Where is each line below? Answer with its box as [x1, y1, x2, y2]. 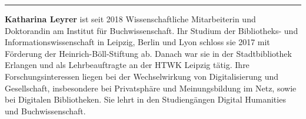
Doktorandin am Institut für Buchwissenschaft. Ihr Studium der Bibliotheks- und [5, 24, 298, 36]
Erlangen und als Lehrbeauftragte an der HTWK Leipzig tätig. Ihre [5, 59, 250, 71]
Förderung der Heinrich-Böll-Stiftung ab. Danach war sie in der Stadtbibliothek [5, 47, 292, 59]
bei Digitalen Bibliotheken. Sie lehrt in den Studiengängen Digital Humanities [5, 93, 286, 106]
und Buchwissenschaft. [5, 104, 86, 117]
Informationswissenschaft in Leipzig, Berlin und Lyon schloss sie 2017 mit [5, 36, 270, 48]
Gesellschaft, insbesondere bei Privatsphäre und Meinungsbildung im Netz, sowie [5, 81, 297, 94]
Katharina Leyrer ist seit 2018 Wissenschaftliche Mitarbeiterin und [5, 13, 256, 25]
